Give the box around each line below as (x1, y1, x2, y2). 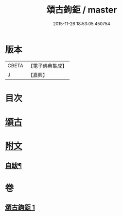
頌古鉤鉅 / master (46, 4, 117, 15)
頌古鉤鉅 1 (5, 203, 35, 212)
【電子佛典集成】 (28, 62, 67, 69)
